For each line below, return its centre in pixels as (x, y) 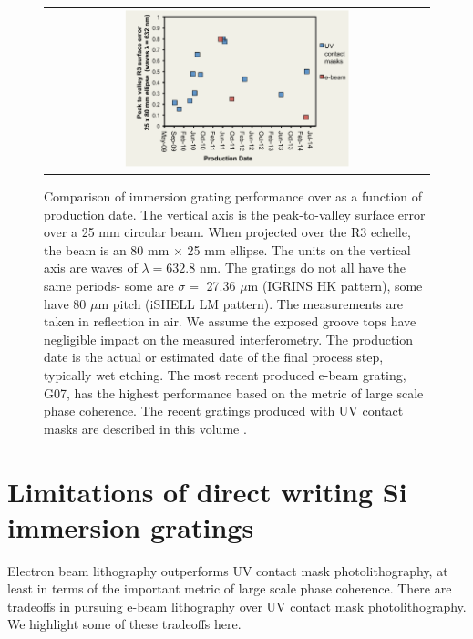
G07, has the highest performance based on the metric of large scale (234, 392)
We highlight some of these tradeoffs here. (124, 624)
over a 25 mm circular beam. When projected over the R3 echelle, (227, 232)
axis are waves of (91, 268)
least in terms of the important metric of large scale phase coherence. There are (230, 588)
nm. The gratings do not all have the (302, 268)
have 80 (65, 303)
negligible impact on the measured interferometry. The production (229, 339)
